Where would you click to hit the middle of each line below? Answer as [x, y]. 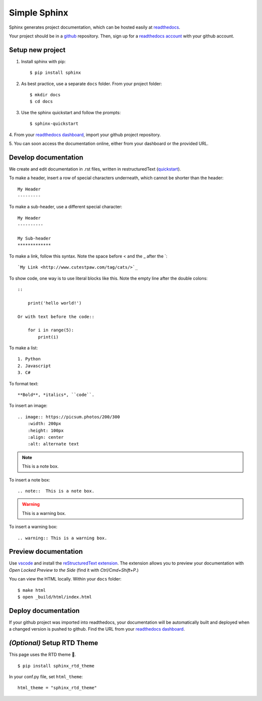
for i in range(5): [51, 330]
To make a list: [24, 348]
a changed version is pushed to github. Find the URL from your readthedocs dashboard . [97, 629]
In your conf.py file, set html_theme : [46, 676]
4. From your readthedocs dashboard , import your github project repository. [85, 135]
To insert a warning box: [33, 527]
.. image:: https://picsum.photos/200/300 [69, 417]
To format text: [24, 383]
